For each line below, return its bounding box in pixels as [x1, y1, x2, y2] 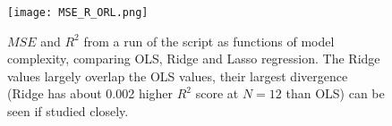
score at [195, 84, 239, 103]
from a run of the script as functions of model [83, 31, 335, 50]
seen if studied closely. [7, 102, 129, 121]
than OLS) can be [285, 84, 385, 103]
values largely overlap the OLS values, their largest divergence [7, 66, 348, 85]
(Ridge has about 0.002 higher [7, 84, 174, 103]
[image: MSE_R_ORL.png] [7, 6, 149, 19]
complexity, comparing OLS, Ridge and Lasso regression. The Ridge [7, 49, 380, 68]
